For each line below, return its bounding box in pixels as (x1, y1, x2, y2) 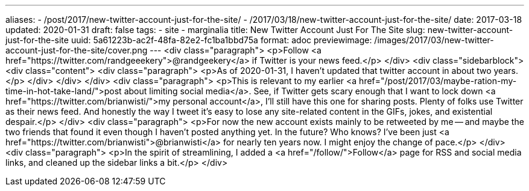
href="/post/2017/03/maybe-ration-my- (359, 76, 517, 86)
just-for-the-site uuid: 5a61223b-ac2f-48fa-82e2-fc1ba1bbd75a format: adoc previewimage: (5, 35, 372, 45)
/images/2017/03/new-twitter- (374, 35, 494, 45)
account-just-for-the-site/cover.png (5, 45, 148, 55)
